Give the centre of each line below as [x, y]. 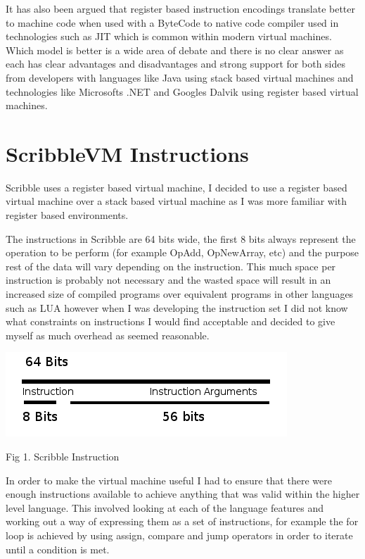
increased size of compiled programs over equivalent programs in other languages [180, 294]
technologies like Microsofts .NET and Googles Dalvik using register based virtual [182, 91]
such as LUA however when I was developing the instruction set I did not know [177, 307]
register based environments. [67, 215]
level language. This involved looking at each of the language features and [165, 507]
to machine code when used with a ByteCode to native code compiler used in [172, 22]
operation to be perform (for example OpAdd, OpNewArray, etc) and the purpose [182, 252]
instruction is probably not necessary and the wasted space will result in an [168, 280]
